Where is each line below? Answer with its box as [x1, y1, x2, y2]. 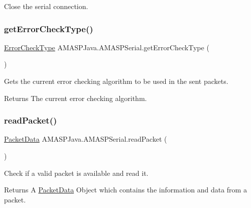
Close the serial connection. [4, 1, 88, 11]
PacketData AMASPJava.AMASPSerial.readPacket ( [4, 134, 167, 144]
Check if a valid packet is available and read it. [4, 167, 149, 178]
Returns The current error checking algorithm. [4, 92, 147, 103]
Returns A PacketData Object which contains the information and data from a [4, 184, 247, 195]
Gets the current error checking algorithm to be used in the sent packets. [4, 76, 228, 86]
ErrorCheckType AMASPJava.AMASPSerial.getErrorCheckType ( [4, 42, 209, 52]
